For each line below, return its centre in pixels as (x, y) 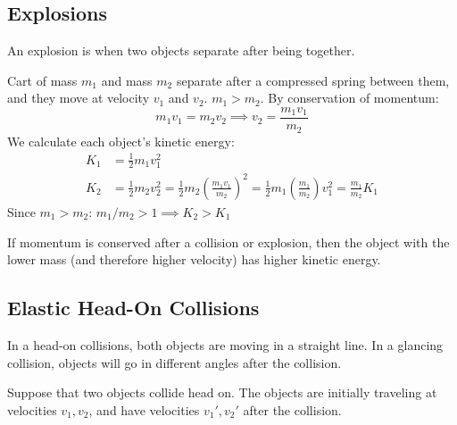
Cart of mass (42, 80)
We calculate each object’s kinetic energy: (121, 141)
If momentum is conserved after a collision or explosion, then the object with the (228, 242)
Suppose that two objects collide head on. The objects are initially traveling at (222, 392)
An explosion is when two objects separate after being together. (181, 50)
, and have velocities (144, 409)
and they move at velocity (79, 98)
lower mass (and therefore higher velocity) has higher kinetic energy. (194, 259)
